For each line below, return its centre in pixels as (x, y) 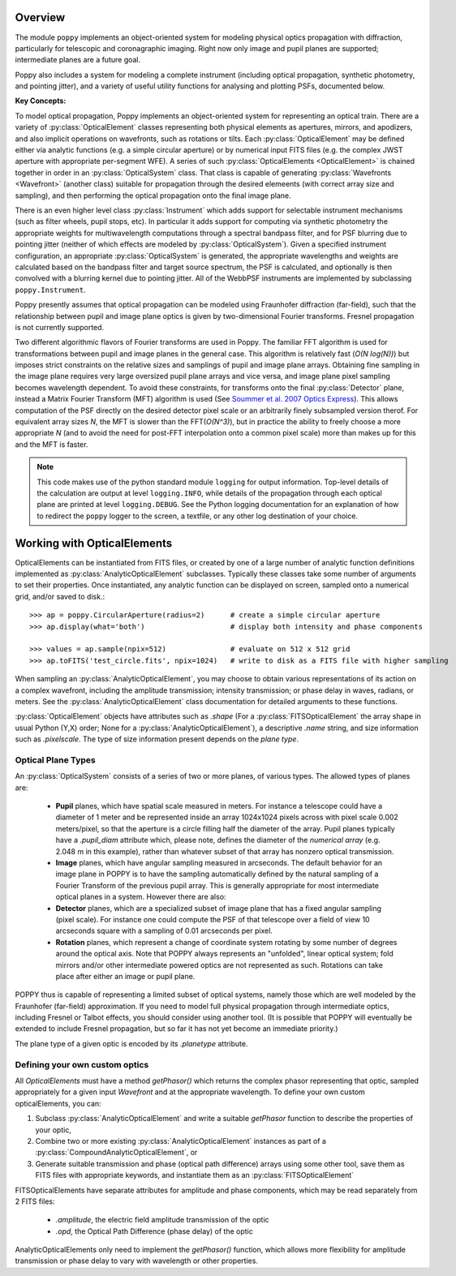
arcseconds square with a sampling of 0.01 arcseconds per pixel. (164, 931)
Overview (40, 17)
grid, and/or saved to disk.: (60, 596)
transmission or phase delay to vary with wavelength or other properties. (137, 1261)
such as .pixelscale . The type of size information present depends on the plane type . (157, 739)
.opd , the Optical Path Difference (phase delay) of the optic (154, 1231)
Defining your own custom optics (82, 1064)
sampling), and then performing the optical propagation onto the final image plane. (153, 195)
